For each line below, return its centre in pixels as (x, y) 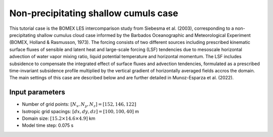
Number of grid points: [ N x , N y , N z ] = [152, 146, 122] (79, 105)
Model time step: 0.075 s (48, 125)
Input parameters (37, 92)
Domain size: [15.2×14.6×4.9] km (59, 118)
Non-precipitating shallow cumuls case (94, 13)
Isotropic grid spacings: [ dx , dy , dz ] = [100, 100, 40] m (80, 111)
